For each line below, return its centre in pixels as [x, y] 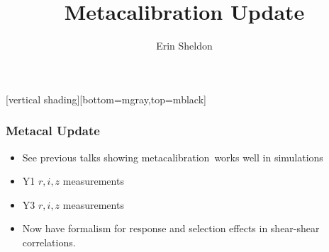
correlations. [49, 242]
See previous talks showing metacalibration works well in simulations [173, 157]
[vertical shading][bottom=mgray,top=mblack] [106, 99]
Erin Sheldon [184, 46]
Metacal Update [53, 131]
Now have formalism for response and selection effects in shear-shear [171, 228]
